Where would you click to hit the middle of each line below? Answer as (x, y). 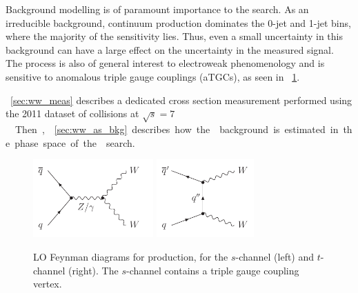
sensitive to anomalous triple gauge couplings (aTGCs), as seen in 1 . (153, 76)
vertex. (48, 284)
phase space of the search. (75, 142)
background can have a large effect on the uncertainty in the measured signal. (170, 49)
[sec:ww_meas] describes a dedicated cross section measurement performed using (181, 100)
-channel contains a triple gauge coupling (212, 270)
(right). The (93, 270)
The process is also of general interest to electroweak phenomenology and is (165, 63)
